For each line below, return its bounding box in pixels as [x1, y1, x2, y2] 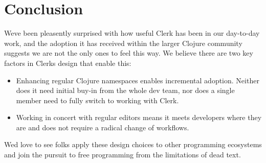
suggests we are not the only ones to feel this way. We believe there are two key [4, 48, 253, 58]
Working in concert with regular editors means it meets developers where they [16, 112, 262, 123]
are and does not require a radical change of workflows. [16, 122, 189, 132]
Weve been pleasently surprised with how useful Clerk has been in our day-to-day [4, 28, 260, 38]
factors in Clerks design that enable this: [4, 57, 131, 68]
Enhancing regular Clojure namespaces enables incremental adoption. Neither [16, 75, 259, 85]
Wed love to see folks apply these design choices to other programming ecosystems [4, 139, 262, 150]
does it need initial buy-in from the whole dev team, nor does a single [16, 85, 235, 96]
